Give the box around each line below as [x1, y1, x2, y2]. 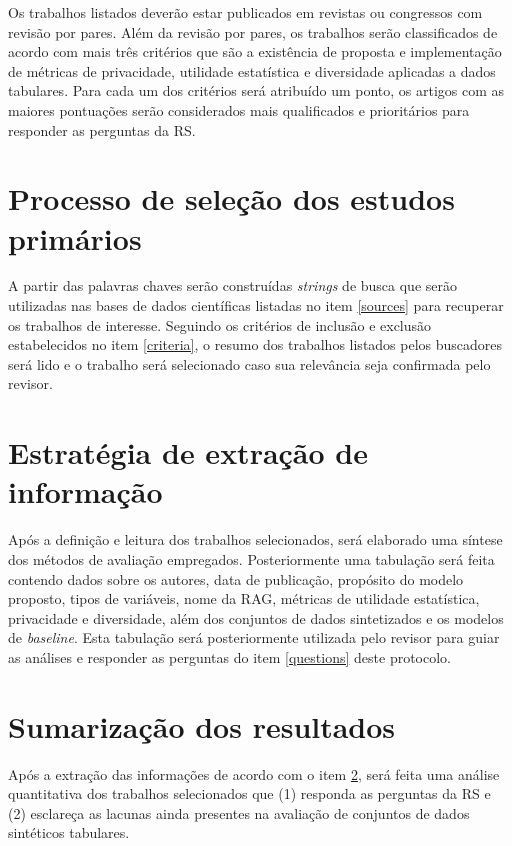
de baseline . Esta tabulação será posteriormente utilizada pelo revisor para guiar [8, 627, 500, 648]
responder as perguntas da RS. [8, 119, 196, 140]
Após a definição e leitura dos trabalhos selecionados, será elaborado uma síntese [8, 529, 503, 550]
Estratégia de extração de [8, 432, 368, 473]
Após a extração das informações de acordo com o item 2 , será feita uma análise [8, 763, 500, 784]
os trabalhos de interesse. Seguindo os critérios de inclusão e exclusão [8, 314, 432, 335]
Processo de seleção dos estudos [8, 178, 455, 219]
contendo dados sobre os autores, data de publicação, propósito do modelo [8, 568, 464, 589]
